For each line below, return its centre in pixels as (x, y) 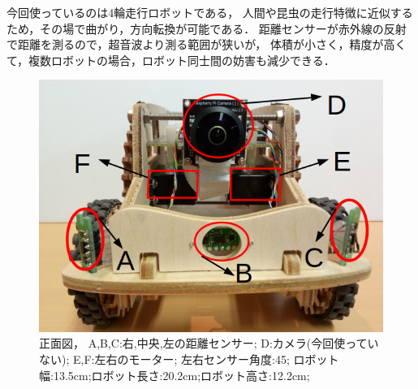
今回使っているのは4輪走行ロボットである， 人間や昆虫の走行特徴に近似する (210, 12)
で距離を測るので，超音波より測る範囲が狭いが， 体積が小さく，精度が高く (207, 44)
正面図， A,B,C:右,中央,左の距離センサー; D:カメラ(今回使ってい (209, 343)
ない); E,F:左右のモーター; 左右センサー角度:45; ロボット (189, 359)
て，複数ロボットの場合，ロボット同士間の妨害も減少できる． (171, 60)
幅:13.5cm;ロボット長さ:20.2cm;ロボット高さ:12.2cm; (175, 375)
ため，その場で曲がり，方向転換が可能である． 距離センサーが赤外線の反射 (207, 28)
